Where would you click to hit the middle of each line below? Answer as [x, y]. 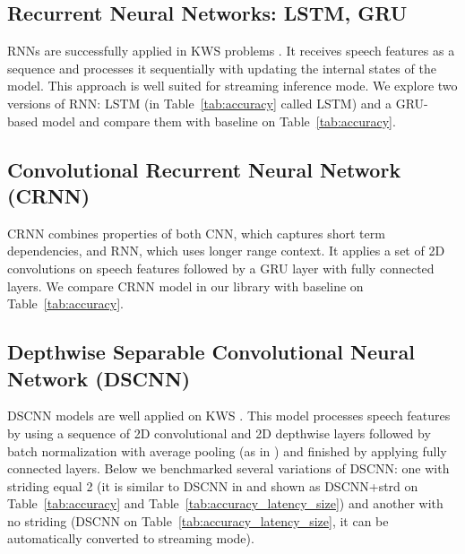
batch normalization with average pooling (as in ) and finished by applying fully [227, 450]
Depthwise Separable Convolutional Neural [211, 352]
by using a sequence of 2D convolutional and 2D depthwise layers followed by [219, 433]
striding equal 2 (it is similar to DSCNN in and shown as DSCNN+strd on [213, 485]
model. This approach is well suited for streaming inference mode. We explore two [232, 86]
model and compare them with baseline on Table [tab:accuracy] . [219, 121]
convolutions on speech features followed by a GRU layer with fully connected [221, 268]
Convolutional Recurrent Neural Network [204, 169]
